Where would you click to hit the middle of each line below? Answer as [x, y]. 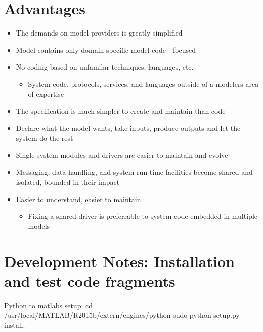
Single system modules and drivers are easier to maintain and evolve [122, 155]
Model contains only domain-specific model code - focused [106, 49]
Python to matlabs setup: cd [48, 305]
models [39, 226]
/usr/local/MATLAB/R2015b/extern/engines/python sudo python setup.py [122, 315]
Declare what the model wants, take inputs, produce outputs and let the [128, 128]
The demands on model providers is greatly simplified [99, 33]
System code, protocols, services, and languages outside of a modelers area [143, 84]
